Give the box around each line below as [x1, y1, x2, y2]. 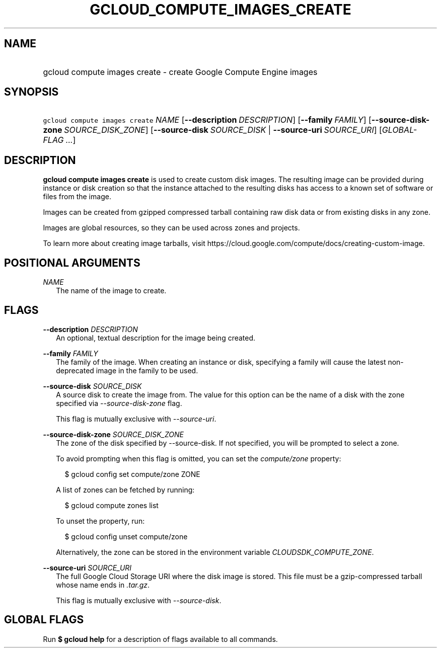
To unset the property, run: [56, 516, 145, 525]
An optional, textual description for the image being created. [56, 333, 256, 342]
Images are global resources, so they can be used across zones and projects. [43, 223, 300, 232]
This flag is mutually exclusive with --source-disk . [56, 596, 222, 605]
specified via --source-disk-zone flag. [56, 398, 182, 407]
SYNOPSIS [4, 86, 59, 99]
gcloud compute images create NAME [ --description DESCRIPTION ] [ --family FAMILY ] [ [43, 115, 372, 125]
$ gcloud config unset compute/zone [64, 532, 188, 541]
